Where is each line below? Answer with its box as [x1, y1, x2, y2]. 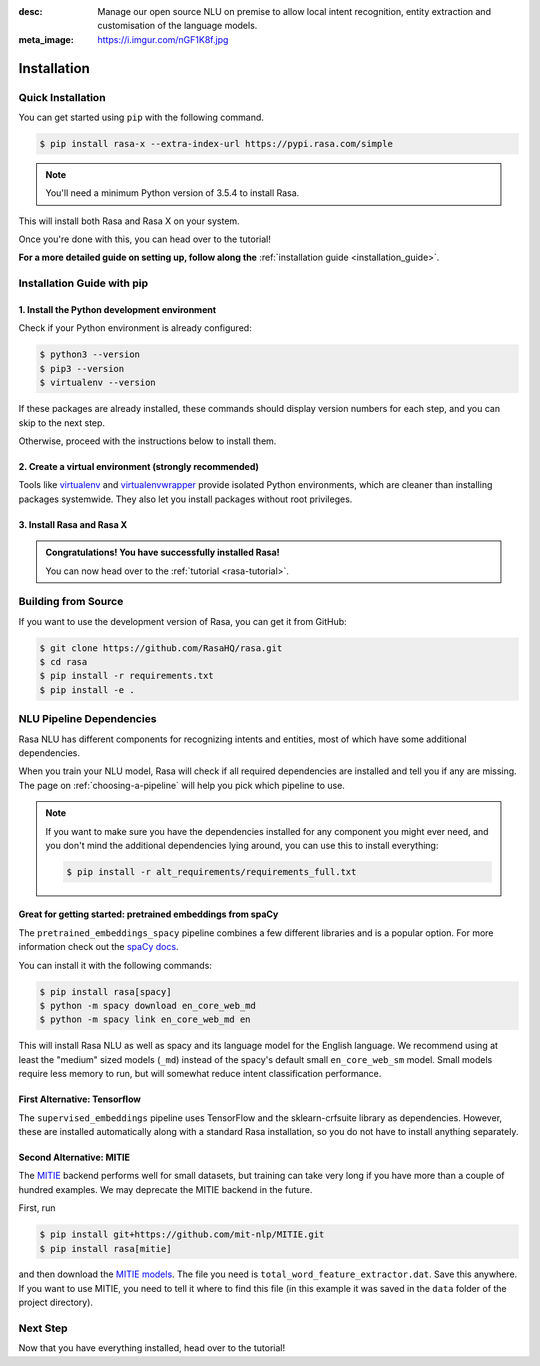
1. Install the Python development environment [18, 304, 217, 316]
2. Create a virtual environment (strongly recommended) [18, 460, 260, 472]
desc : [18, 6, 43, 17]
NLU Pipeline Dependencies [18, 712, 157, 726]
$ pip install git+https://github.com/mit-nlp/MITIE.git [39, 1229, 325, 1240]
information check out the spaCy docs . [18, 941, 179, 953]
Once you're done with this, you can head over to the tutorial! [18, 233, 272, 245]
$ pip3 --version [39, 363, 125, 374]
